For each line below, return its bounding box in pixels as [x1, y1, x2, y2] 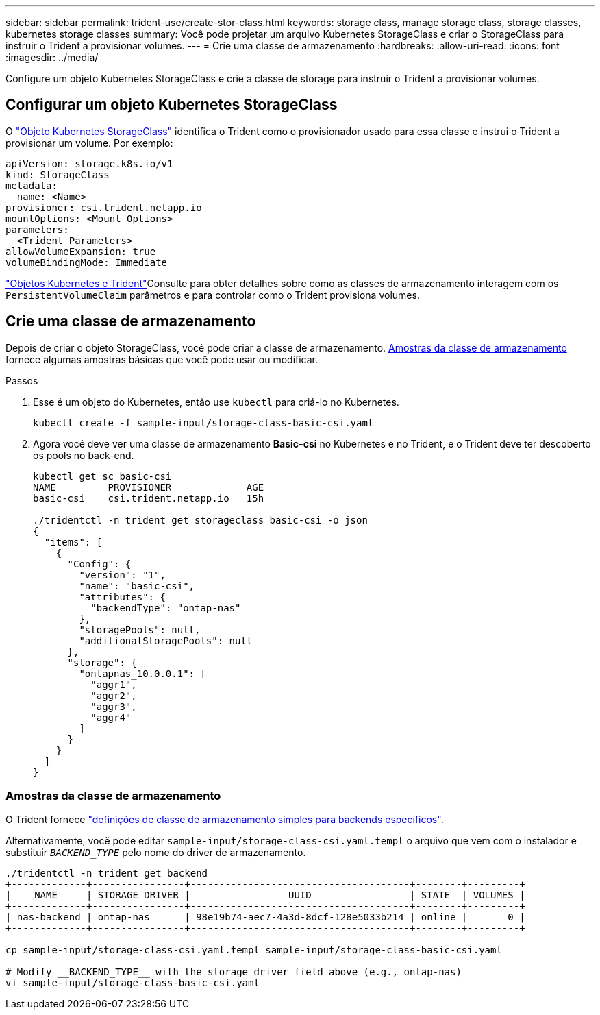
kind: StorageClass [5, 169, 110, 180]
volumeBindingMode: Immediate [5, 256, 168, 268]
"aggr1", [90, 678, 137, 690]
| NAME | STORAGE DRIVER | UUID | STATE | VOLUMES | [5, 890, 525, 901]
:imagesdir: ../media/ [5, 51, 99, 63]
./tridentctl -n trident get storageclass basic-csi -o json [33, 514, 368, 526]
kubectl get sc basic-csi [33, 470, 172, 482]
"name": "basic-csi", [79, 580, 195, 591]
